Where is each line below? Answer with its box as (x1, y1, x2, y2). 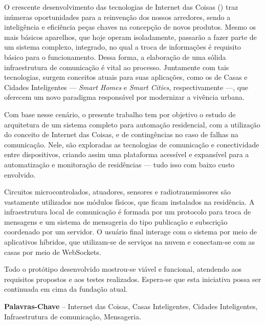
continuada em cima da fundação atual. (4, 284, 128, 294)
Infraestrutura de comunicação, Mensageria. (4, 311, 141, 321)
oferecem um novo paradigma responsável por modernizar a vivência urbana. (4, 92, 245, 102)
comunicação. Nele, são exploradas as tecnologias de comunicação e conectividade (4, 139, 259, 149)
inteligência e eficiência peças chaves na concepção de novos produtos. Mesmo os (4, 21, 256, 32)
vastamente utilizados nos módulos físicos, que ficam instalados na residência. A (4, 196, 255, 207)
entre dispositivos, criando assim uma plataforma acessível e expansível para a (4, 149, 249, 160)
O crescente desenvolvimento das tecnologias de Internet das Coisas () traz (4, 2, 238, 12)
